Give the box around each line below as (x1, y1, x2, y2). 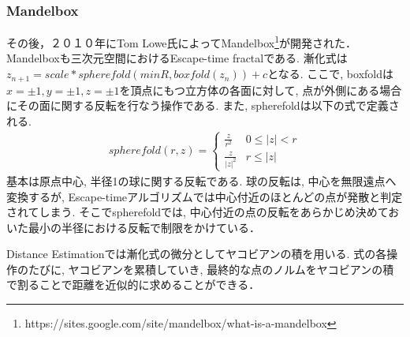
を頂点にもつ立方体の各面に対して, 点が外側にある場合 (119, 81, 402, 98)
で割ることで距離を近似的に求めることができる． (6, 276, 260, 293)
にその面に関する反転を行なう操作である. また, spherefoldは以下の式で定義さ (6, 97, 400, 114)
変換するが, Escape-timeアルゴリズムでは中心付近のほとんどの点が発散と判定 (6, 188, 403, 204)
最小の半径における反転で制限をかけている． (28, 219, 260, 235)
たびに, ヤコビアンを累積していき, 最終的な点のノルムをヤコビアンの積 (28, 260, 394, 277)
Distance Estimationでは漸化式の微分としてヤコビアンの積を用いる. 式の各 (6, 245, 387, 262)
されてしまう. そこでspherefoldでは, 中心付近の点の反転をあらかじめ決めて (6, 204, 389, 220)
